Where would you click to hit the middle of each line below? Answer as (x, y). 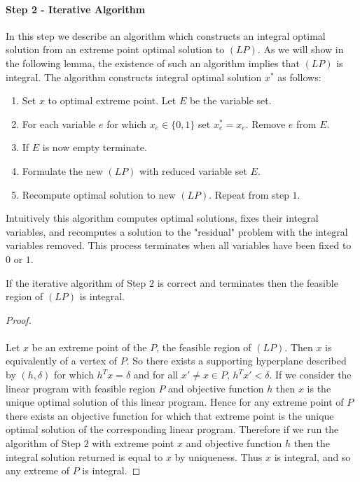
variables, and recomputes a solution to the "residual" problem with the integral (177, 231)
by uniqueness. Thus (219, 456)
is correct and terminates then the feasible (248, 282)
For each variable (59, 123)
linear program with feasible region (81, 388)
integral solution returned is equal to (84, 456)
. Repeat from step (249, 194)
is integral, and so (312, 456)
